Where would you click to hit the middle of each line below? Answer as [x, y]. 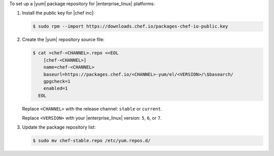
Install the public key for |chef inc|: [58, 13]
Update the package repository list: [59, 127]
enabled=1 [56, 88]
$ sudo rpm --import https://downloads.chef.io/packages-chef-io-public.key [130, 26]
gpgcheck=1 [57, 81]
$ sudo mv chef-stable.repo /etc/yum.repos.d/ [92, 141]
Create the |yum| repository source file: [63, 40]
